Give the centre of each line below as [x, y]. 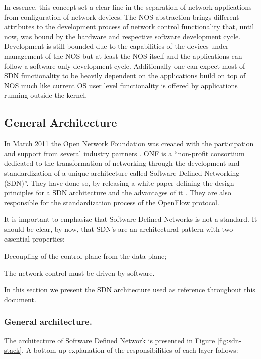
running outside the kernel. [46, 95]
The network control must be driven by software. [79, 272]
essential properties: [34, 239]
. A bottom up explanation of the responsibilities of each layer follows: [130, 350]
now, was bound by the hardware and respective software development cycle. [122, 36]
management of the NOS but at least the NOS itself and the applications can [123, 55]
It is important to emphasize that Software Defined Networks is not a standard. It [131, 219]
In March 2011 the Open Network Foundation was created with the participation [129, 143]
